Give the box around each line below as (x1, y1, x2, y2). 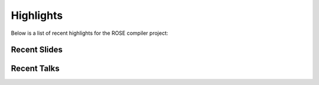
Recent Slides (11, 45, 63, 55)
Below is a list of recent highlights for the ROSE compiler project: (11, 30, 168, 37)
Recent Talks (11, 64, 60, 74)
